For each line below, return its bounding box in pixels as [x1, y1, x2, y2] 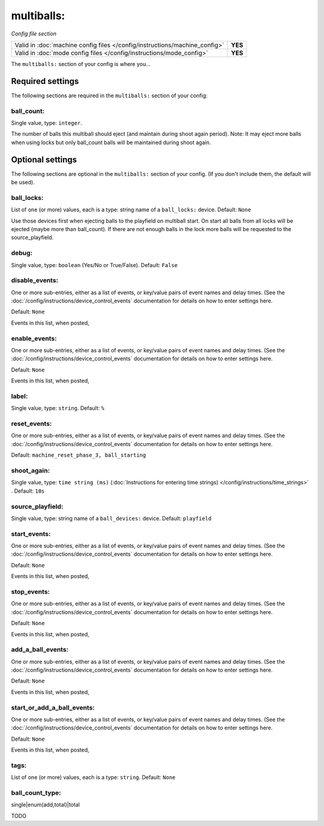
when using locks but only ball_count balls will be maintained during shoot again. [11, 139, 211, 146]
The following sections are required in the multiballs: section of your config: [11, 92, 208, 99]
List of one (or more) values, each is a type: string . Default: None [11, 774, 176, 781]
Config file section [11, 30, 57, 37]
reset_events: [11, 420, 52, 428]
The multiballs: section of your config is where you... [11, 60, 151, 67]
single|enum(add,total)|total [11, 801, 80, 809]
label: [11, 392, 28, 400]
